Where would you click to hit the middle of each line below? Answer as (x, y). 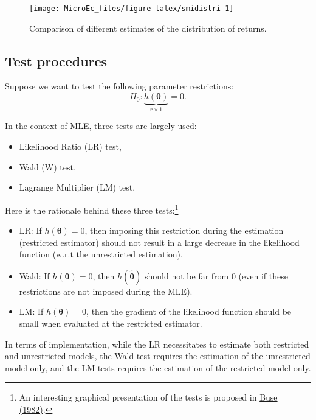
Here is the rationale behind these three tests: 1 (92, 209)
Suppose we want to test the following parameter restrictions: (119, 86)
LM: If (31, 311)
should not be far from (187, 275)
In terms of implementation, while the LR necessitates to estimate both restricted (157, 344)
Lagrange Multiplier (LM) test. (77, 187)
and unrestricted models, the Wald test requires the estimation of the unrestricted (158, 356)
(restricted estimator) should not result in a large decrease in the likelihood (159, 242)
